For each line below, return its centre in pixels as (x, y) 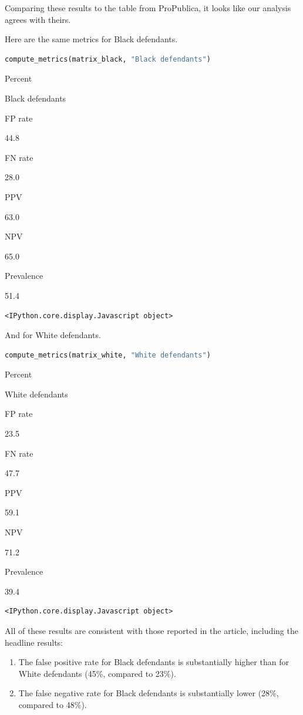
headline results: (34, 642)
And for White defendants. (53, 335)
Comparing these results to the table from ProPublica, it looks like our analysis (148, 8)
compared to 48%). (53, 704)
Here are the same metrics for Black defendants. (91, 39)
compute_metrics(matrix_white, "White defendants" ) (108, 355)
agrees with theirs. (38, 19)
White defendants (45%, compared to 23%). (97, 673)
